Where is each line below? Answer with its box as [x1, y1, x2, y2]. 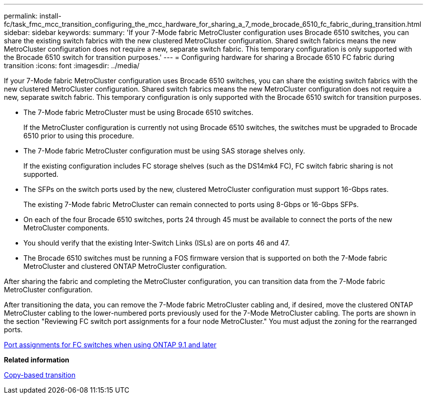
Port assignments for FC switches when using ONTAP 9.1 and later [4, 341, 217, 349]
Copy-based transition [4, 371, 76, 379]
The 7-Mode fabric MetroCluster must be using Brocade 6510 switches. [23, 108, 253, 116]
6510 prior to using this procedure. [23, 132, 134, 140]
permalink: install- [4, 12, 61, 20]
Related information [4, 356, 70, 364]
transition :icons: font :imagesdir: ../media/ [4, 61, 140, 70]
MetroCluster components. [23, 224, 110, 232]
